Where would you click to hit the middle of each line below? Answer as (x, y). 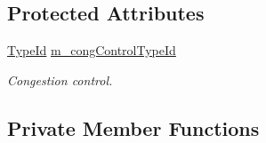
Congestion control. (60, 79)
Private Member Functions (133, 127)
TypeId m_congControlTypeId (92, 50)
